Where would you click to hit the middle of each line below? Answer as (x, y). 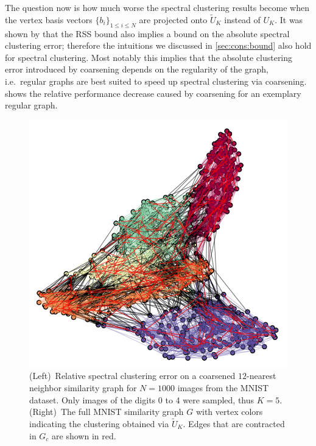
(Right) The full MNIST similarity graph (107, 412)
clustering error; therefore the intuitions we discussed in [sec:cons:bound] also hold (158, 45)
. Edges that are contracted (234, 424)
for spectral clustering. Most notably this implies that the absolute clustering (149, 57)
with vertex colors (229, 412)
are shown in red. (84, 435)
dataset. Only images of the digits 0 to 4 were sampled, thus (142, 399)
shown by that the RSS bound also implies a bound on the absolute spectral (147, 33)
